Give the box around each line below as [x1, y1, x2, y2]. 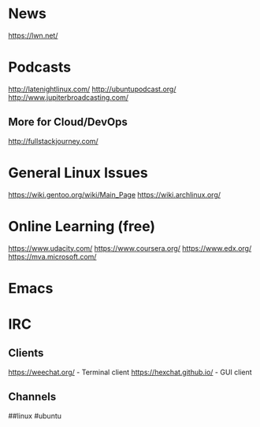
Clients [8, 347, 44, 360]
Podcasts [8, 58, 72, 76]
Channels [8, 390, 57, 403]
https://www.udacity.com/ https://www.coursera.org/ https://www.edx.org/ [8, 243, 252, 252]
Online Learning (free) [8, 217, 156, 235]
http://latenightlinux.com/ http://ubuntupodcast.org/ [8, 84, 176, 94]
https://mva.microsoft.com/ [8, 252, 97, 261]
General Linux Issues [8, 164, 148, 182]
